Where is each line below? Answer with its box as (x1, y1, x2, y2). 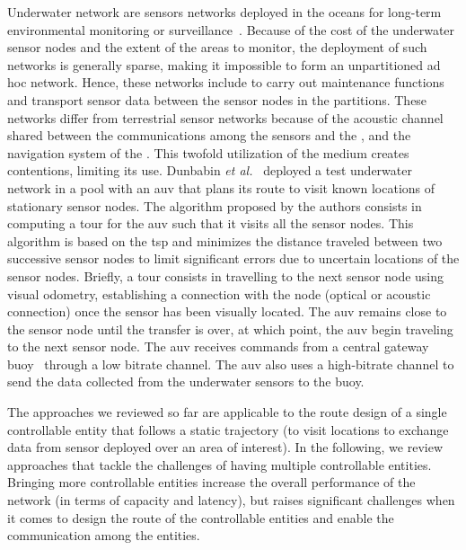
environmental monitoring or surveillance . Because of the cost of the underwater (7, 20, 455, 39)
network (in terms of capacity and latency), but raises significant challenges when (7, 491, 455, 510)
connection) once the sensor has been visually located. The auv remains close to (7, 302, 447, 321)
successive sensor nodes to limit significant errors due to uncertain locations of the (7, 249, 460, 268)
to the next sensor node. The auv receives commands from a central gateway (7, 337, 429, 356)
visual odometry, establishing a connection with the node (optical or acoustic (7, 284, 431, 303)
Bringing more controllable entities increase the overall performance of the (7, 473, 416, 492)
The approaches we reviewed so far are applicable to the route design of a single (7, 403, 447, 421)
